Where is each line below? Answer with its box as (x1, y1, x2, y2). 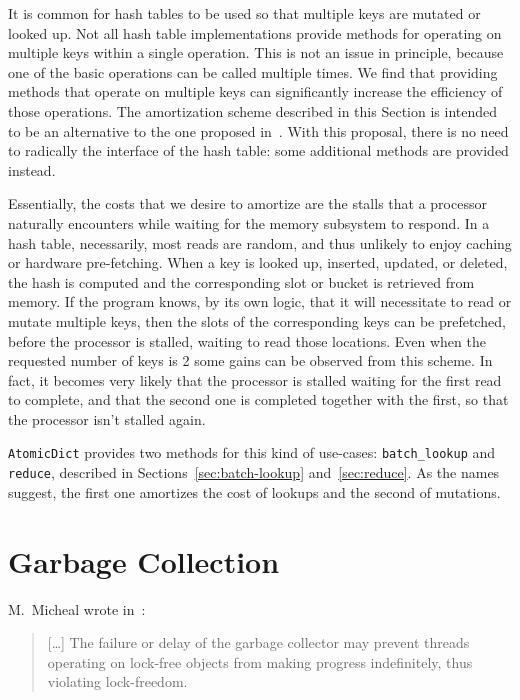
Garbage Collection (8, 540, 280, 581)
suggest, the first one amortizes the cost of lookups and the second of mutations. (8, 481, 501, 502)
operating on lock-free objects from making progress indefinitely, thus (47, 651, 473, 672)
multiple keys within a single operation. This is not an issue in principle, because (8, 42, 504, 63)
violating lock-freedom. (47, 671, 188, 692)
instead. (8, 159, 56, 180)
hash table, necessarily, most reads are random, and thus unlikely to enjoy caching (8, 232, 512, 253)
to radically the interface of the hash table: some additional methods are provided (8, 140, 509, 161)
